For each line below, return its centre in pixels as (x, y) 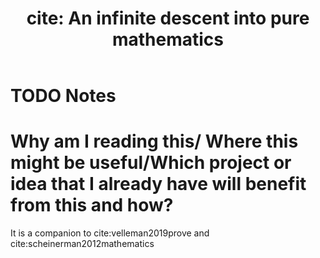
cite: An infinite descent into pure (168, 18)
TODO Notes (63, 96)
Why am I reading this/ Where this (154, 141)
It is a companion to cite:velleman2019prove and (110, 233)
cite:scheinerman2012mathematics (82, 244)
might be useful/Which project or (151, 163)
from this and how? (92, 205)
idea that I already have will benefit (158, 184)
